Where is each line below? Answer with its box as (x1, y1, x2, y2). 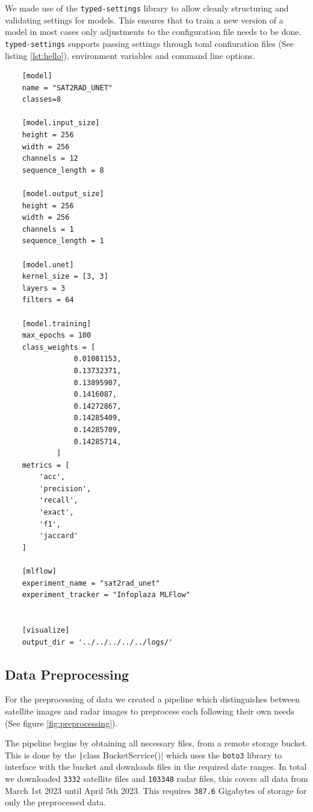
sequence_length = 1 (22, 237, 104, 246)
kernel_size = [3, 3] (22, 272, 108, 281)
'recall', (39, 496, 78, 505)
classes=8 (22, 95, 61, 104)
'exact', (39, 508, 74, 517)
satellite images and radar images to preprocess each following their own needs (5, 704, 294, 717)
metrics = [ (22, 460, 70, 470)
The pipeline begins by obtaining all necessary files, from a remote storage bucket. (5, 737, 308, 749)
